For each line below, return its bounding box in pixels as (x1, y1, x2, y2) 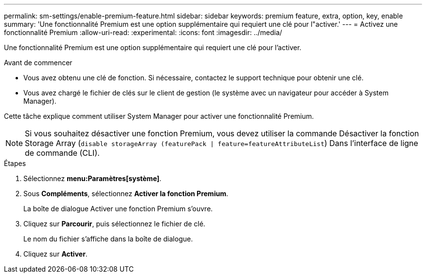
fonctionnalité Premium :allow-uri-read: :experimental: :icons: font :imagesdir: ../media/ (4, 28, 283, 37)
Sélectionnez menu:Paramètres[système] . (23, 174, 161, 183)
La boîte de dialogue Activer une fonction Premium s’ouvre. (23, 204, 213, 213)
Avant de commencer (4, 58, 72, 67)
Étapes (4, 159, 26, 167)
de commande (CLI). (25, 148, 100, 158)
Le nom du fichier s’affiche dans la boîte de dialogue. (23, 235, 193, 243)
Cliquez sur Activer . (23, 250, 88, 258)
